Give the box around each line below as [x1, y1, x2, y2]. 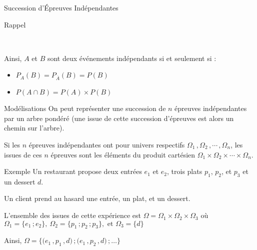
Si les [4, 139, 20, 149]
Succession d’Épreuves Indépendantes [4, 2, 118, 12]
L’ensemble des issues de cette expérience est [4, 210, 141, 220]
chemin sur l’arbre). [4, 122, 64, 133]
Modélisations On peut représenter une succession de [4, 103, 166, 113]
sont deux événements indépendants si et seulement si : [47, 52, 216, 63]
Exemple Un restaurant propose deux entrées [4, 166, 142, 176]
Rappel [4, 19, 26, 29]
